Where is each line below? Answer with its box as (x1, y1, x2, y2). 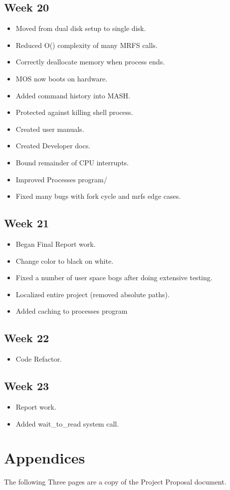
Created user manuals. (15, 123, 84, 134)
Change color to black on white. (15, 255, 114, 266)
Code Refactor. (15, 354, 62, 364)
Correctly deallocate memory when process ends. (15, 56, 165, 67)
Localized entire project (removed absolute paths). (15, 289, 170, 299)
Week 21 (4, 215, 49, 231)
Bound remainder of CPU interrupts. (15, 157, 129, 167)
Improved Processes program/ (15, 174, 107, 184)
